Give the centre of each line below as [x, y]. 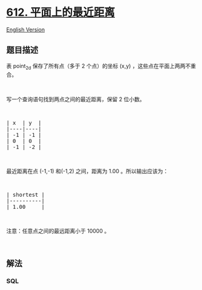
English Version [26, 29]
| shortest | [26, 195]
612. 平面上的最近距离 [61, 12]
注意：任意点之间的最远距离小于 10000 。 [58, 231]
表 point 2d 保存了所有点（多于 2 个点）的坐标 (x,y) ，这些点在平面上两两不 [99, 66]
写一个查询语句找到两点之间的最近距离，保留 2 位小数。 [76, 99]
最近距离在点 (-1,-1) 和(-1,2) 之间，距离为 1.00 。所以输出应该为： [87, 171]
